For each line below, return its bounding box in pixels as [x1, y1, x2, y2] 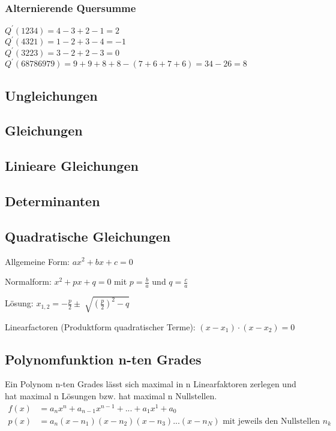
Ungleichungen [5, 86, 98, 104]
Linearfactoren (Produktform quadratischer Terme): [5, 320, 196, 333]
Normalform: [5, 275, 52, 288]
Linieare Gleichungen [5, 156, 139, 175]
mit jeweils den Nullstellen [223, 417, 320, 426]
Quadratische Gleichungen [5, 227, 171, 245]
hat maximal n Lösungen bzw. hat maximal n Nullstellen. [5, 389, 217, 402]
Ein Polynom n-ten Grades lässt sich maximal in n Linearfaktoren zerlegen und [5, 378, 296, 390]
